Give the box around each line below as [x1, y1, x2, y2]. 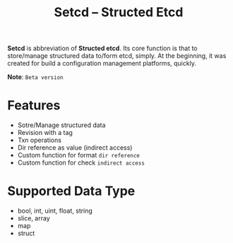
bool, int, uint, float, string [17, 206, 93, 215]
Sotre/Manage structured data [17, 121, 106, 129]
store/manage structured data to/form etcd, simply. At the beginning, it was [7, 52, 227, 60]
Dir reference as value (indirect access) [17, 143, 133, 152]
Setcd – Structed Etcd [54, 4, 184, 20]
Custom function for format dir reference [17, 151, 140, 160]
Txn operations [17, 136, 62, 145]
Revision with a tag [17, 129, 73, 137]
